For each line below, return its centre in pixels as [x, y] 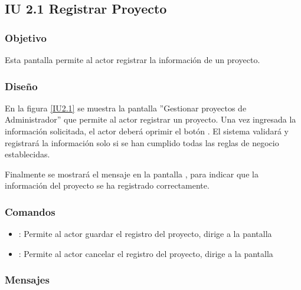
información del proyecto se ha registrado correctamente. [107, 185]
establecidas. [27, 154]
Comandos [30, 211]
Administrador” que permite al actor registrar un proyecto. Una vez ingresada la [150, 119]
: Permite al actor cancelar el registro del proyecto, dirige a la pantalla [146, 253]
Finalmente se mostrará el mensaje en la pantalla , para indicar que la [132, 174]
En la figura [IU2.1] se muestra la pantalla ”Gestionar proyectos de [126, 108]
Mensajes [27, 280]
